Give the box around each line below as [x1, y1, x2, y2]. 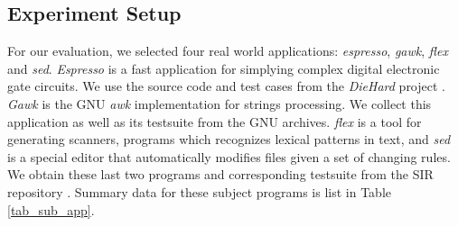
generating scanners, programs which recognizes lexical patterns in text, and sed [7, 130, 451, 149]
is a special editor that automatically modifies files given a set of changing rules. [7, 147, 451, 166]
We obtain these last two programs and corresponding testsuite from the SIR [7, 165, 434, 184]
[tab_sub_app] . [7, 200, 95, 219]
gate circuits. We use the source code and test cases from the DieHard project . [7, 77, 445, 95]
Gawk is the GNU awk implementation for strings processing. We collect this [7, 94, 432, 113]
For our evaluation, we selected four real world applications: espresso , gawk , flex [7, 41, 448, 60]
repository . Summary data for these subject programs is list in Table [7, 182, 391, 201]
